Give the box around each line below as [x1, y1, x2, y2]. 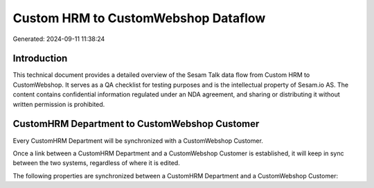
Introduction [12, 53, 68, 65]
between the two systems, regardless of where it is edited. [12, 159, 180, 167]
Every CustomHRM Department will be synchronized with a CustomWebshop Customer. [12, 136, 263, 145]
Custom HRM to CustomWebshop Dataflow [12, 10, 266, 26]
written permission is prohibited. [12, 100, 105, 108]
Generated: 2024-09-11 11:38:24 [12, 35, 105, 43]
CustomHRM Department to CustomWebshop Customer [12, 118, 260, 130]
